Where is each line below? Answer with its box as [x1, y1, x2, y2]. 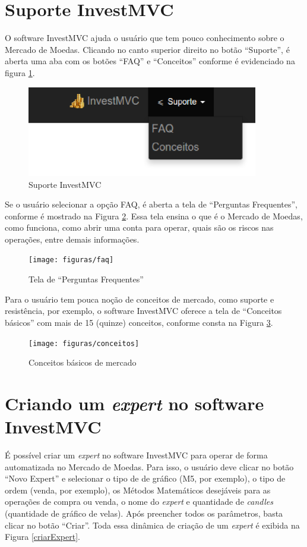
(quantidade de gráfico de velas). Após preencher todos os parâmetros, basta [5, 507, 283, 520]
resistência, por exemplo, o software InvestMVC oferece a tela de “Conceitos [5, 304, 282, 317]
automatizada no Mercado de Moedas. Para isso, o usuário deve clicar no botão [5, 460, 294, 473]
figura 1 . [5, 66, 35, 78]
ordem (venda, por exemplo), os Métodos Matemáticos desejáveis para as [5, 483, 271, 496]
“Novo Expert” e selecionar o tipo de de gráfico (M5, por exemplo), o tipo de [5, 472, 286, 485]
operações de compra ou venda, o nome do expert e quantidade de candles [5, 495, 273, 508]
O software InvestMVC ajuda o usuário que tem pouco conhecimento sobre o [5, 32, 284, 44]
